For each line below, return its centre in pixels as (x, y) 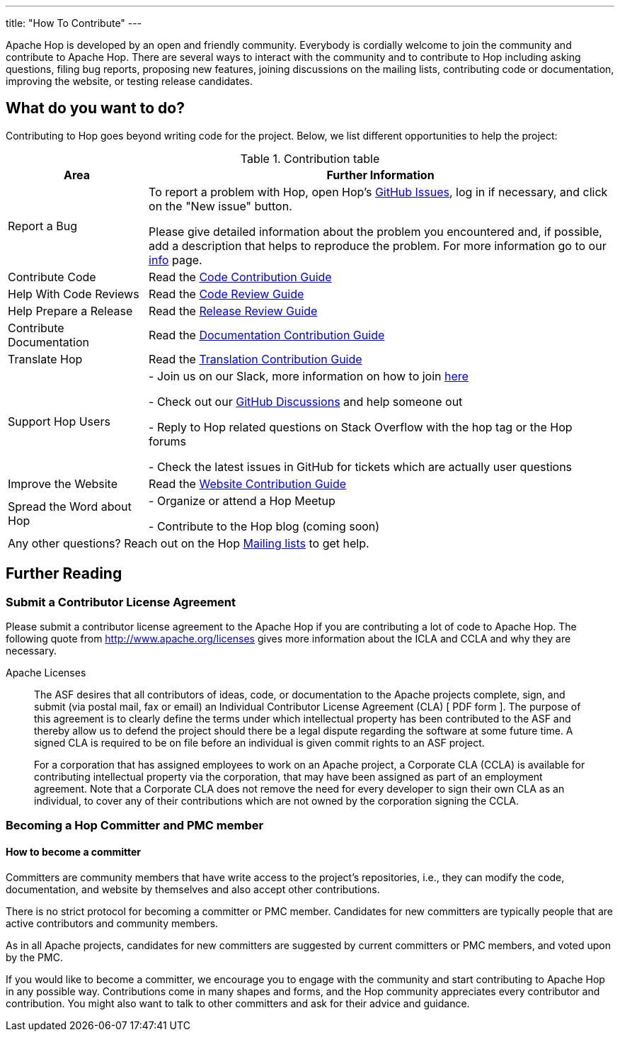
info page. (176, 260)
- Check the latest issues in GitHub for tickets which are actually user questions (361, 466)
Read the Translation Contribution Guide (256, 359)
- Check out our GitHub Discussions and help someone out (306, 401)
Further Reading (64, 574)
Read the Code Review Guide (226, 294)
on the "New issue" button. (220, 206)
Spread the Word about (70, 506)
